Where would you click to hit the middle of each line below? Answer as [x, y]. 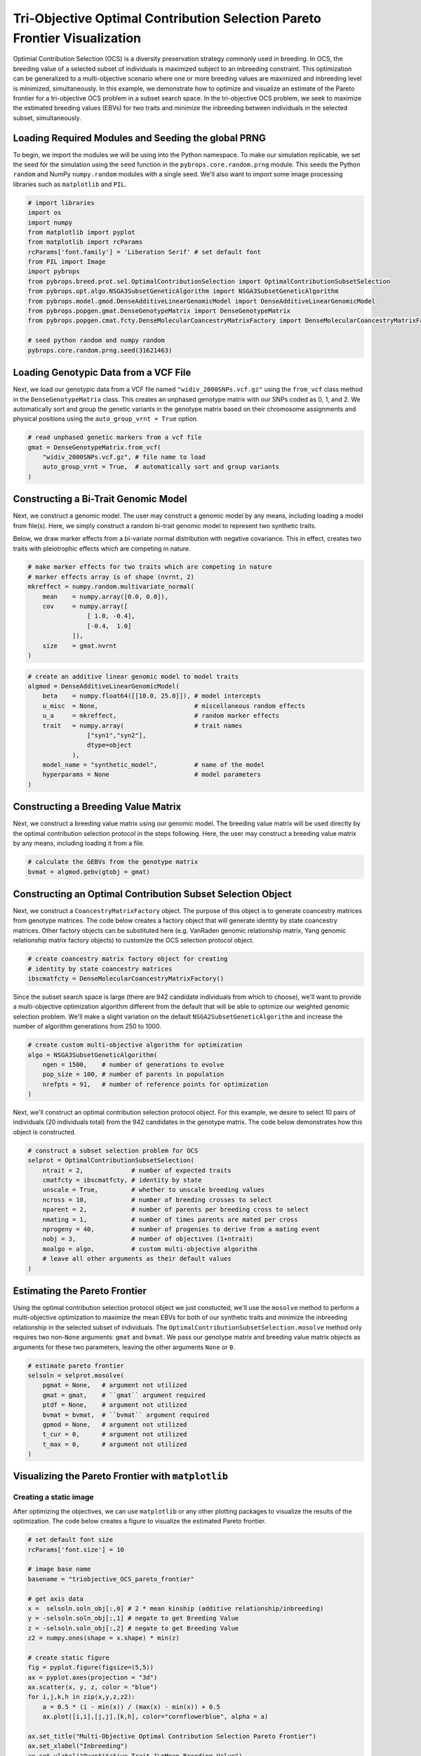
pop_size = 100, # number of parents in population [133, 1074]
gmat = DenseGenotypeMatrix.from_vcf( [94, 447]
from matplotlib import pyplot [82, 232]
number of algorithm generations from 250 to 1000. [87, 1026]
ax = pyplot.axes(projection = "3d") [93, 1677]
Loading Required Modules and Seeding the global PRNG [139, 138]
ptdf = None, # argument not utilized [115, 1405]
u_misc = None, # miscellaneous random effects [174, 706]
